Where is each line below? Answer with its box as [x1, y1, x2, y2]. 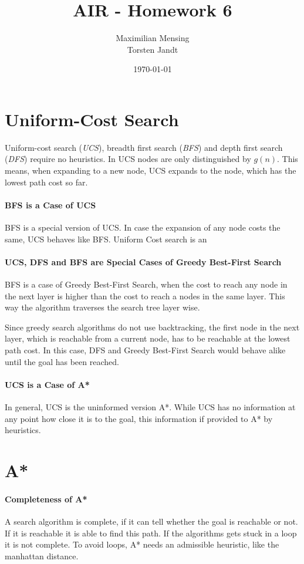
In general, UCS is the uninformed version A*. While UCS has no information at [5, 400, 296, 413]
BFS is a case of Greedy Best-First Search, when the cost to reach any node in [5, 278, 288, 290]
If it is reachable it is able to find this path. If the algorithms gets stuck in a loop [5, 526, 297, 539]
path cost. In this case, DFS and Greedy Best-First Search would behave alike [5, 343, 286, 356]
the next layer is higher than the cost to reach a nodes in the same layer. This [5, 289, 285, 302]
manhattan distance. [5, 549, 79, 562]
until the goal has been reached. [5, 355, 119, 367]
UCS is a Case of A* [5, 378, 90, 390]
